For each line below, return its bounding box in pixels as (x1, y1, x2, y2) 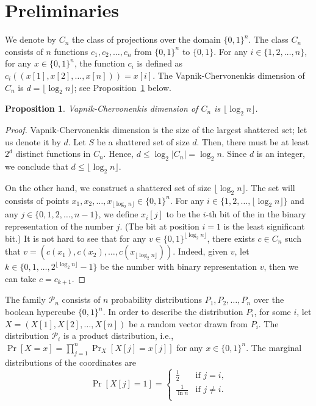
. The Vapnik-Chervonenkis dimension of (153, 68, 305, 81)
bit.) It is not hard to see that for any (5, 231, 146, 244)
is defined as (137, 57, 183, 70)
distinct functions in (15, 147, 91, 160)
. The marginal (246, 341, 302, 353)
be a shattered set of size (96, 135, 190, 148)
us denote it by (5, 135, 61, 148)
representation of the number (5, 219, 113, 232)
